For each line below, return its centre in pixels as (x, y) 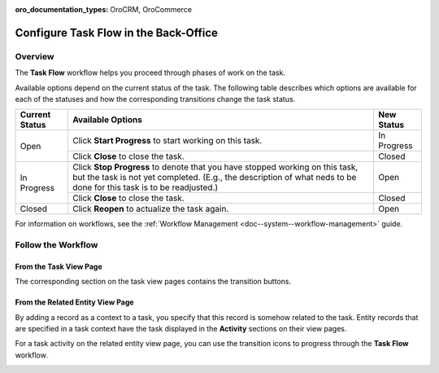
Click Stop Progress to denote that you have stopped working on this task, (215, 167)
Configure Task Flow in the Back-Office (117, 33)
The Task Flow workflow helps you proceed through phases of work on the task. (150, 72)
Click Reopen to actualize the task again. (150, 209)
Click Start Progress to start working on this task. (167, 141)
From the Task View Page (59, 266)
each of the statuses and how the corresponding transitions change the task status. (155, 99)
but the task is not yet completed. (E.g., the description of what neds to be (214, 178)
